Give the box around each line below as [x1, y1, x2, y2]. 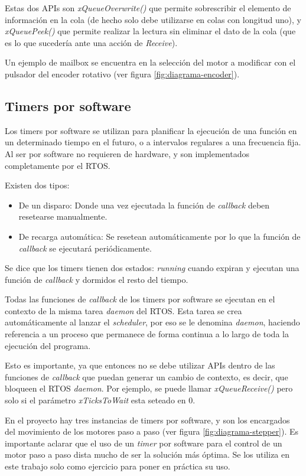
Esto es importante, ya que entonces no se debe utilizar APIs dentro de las [5, 359, 275, 371]
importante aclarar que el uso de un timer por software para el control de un [5, 436, 282, 449]
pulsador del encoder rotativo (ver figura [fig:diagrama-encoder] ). [5, 67, 240, 80]
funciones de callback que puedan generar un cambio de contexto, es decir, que [5, 370, 288, 383]
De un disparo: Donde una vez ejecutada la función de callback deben [18, 198, 270, 211]
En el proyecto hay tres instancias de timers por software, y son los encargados [5, 413, 290, 426]
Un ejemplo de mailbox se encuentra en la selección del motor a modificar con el [5, 56, 296, 69]
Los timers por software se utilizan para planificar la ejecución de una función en [5, 124, 297, 136]
